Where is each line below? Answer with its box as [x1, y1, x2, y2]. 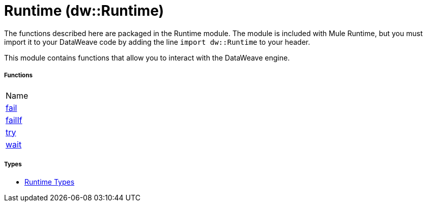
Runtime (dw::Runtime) [4, 2, 164, 19]
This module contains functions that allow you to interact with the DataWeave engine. [4, 53, 290, 62]
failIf [6, 114, 22, 125]
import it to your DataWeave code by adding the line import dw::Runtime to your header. [4, 37, 310, 46]
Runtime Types [24, 178, 75, 187]
